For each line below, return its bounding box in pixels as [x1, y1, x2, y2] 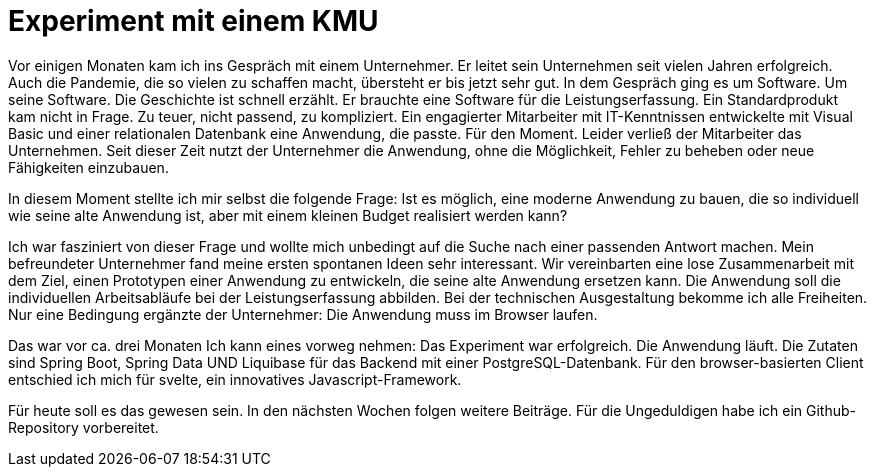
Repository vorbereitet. [8, 418, 159, 436]
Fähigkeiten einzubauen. [8, 158, 169, 176]
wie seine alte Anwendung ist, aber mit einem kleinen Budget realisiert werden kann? [8, 206, 568, 224]
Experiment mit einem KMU [8, 4, 379, 38]
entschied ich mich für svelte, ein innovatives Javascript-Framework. [8, 370, 462, 388]
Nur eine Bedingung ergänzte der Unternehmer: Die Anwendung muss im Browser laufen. [8, 305, 598, 323]
